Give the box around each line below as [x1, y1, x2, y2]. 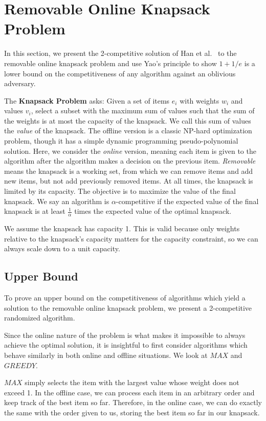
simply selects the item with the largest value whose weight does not [25, 377, 239, 388]
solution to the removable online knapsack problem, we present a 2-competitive [4, 302, 252, 313]
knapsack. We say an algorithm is [4, 195, 109, 206]
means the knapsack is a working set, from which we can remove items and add [4, 165, 253, 176]
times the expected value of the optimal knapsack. [74, 206, 232, 216]
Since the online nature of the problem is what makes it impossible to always [4, 329, 246, 340]
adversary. [4, 78, 36, 89]
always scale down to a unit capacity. [4, 243, 120, 254]
